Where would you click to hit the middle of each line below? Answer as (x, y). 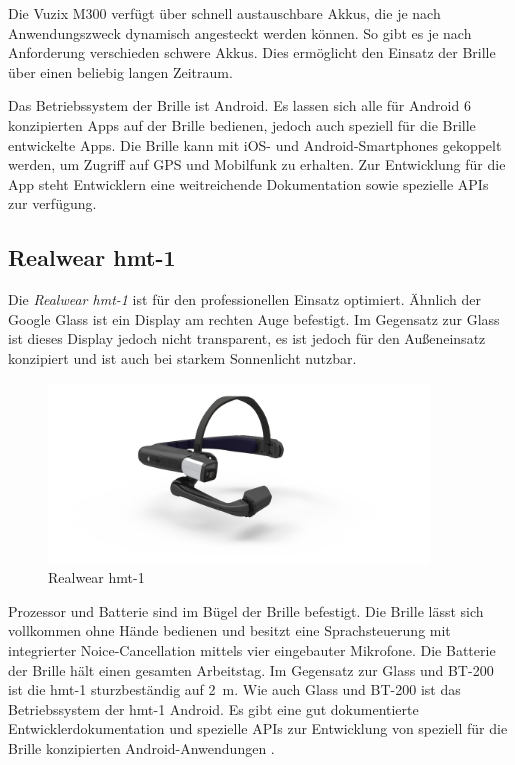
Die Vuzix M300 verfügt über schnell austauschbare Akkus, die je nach (224, 13)
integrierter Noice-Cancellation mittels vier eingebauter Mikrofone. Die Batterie (252, 649)
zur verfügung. (52, 203)
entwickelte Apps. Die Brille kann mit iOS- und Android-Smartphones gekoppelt (255, 144)
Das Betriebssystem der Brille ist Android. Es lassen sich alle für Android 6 (239, 105)
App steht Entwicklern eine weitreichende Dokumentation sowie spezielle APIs (248, 183)
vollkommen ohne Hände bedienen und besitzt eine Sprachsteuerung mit (229, 630)
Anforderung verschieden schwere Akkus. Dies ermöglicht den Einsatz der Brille (252, 52)
